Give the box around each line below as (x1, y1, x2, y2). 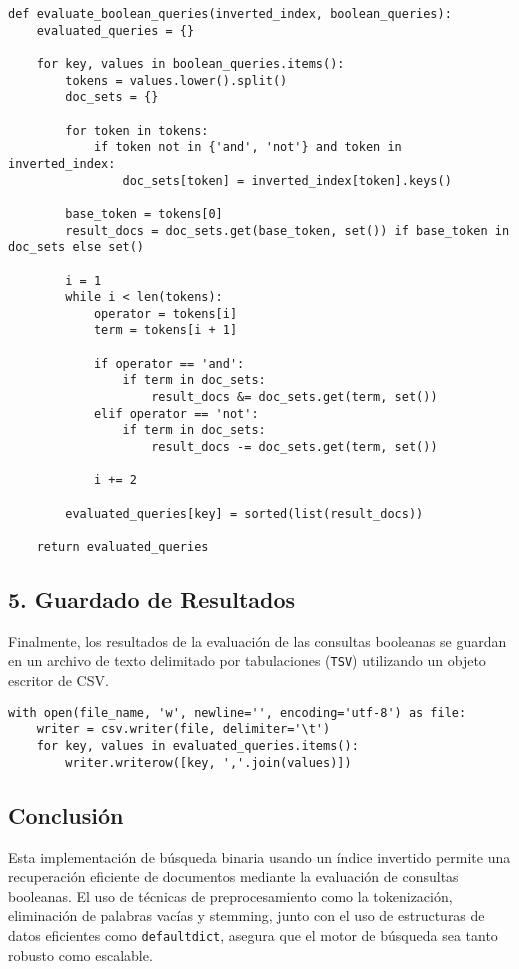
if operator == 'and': (93, 356, 245, 371)
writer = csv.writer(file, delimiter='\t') (36, 722, 331, 737)
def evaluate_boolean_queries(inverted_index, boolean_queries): (8, 7, 452, 21)
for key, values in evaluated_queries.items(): (36, 739, 359, 754)
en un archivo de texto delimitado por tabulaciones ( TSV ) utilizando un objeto (8, 650, 486, 671)
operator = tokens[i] (93, 306, 238, 321)
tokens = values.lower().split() (65, 73, 288, 88)
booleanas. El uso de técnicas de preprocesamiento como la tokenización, (8, 885, 453, 906)
